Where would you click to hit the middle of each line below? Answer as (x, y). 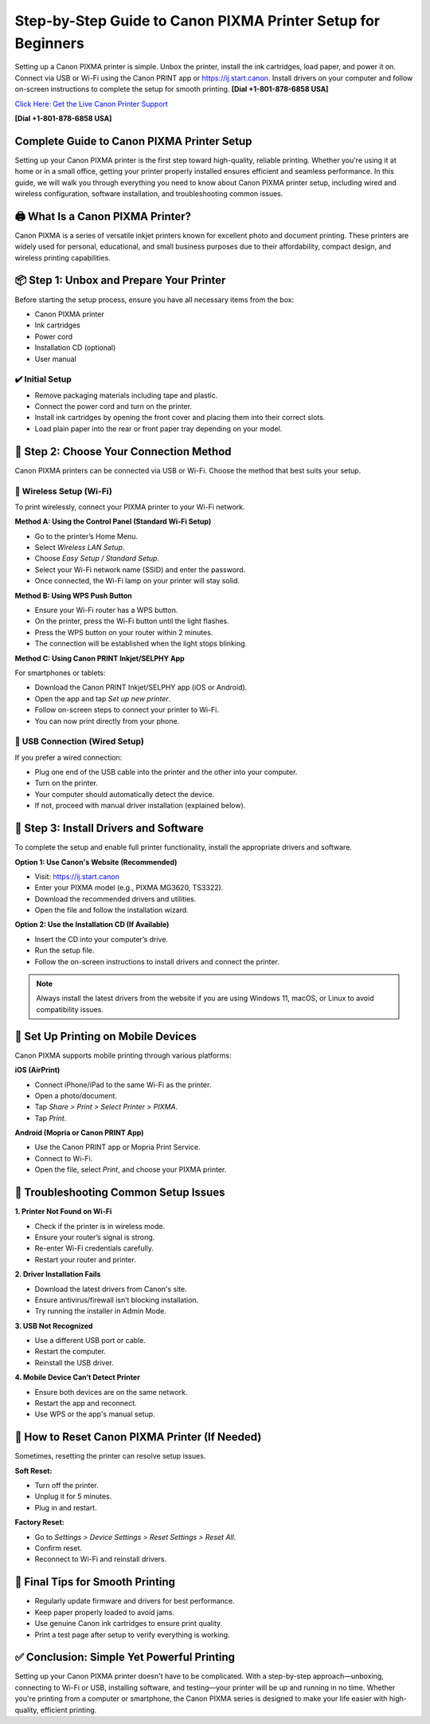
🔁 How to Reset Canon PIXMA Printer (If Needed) (138, 1437)
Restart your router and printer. (86, 1259)
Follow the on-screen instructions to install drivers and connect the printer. (157, 961)
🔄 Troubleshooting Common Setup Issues (120, 1193)
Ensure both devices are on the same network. (111, 1392)
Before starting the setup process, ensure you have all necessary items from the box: (154, 300)
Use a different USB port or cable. (90, 1341)
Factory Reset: (39, 1522)
